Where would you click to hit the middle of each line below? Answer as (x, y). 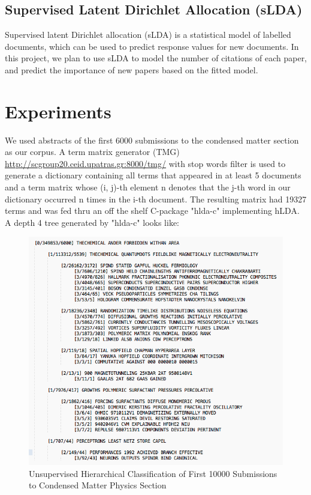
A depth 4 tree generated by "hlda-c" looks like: (92, 222)
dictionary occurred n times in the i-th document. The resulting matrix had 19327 (156, 199)
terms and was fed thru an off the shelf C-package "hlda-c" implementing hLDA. (152, 211)
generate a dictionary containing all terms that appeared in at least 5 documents (153, 175)
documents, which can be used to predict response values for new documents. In (152, 46)
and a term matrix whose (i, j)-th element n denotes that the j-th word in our (148, 187)
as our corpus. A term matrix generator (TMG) (92, 152)
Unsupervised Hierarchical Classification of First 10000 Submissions (153, 473)
